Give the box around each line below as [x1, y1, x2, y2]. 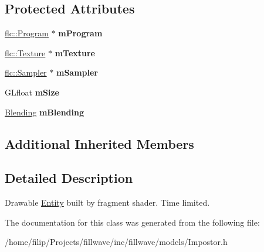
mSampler [56, 66, 98, 79]
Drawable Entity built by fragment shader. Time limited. [5, 196, 210, 209]
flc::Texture [5, 46, 46, 59]
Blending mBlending [5, 105, 84, 118]
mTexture [55, 46, 95, 59]
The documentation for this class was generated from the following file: [5, 216, 260, 228]
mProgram [58, 27, 103, 39]
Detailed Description [5, 169, 133, 187]
